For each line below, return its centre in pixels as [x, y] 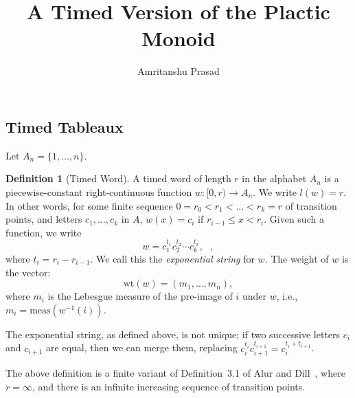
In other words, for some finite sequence [89, 205]
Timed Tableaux [65, 126]
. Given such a [294, 219]
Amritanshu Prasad [179, 71]
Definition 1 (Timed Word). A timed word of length [118, 178]
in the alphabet [274, 178]
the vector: [28, 272]
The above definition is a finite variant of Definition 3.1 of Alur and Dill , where [175, 373]
